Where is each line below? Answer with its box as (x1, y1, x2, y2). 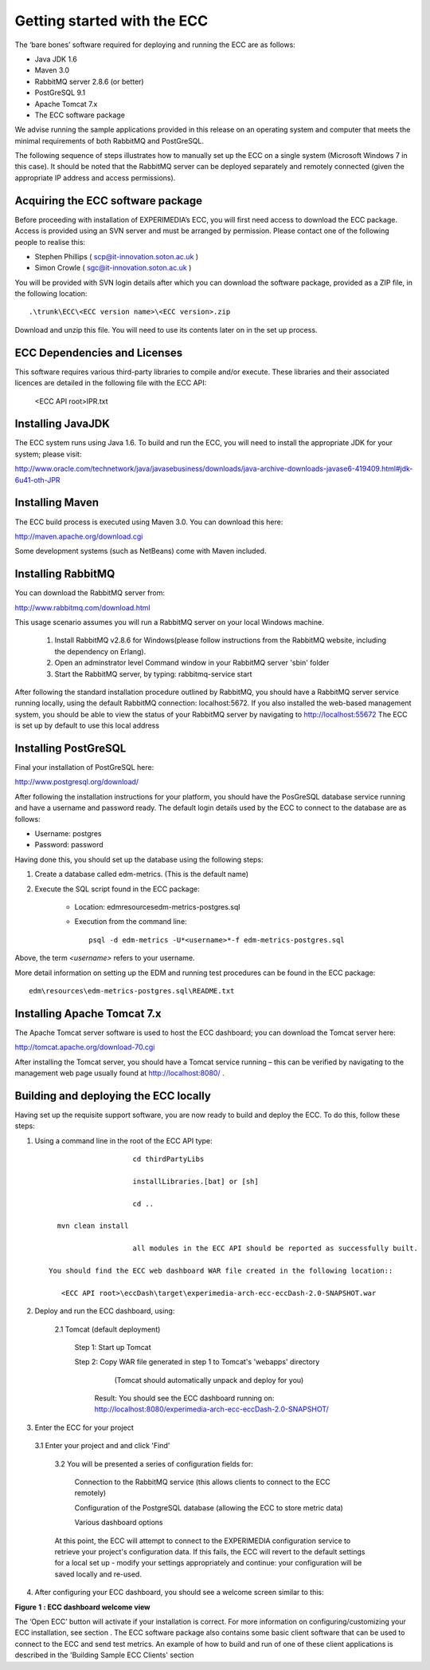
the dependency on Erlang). (54, 646, 147, 656)
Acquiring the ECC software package (14, 194, 203, 207)
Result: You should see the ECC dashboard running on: (94, 1393, 275, 1404)
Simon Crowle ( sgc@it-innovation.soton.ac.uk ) (34, 263, 192, 273)
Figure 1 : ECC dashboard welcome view (14, 1602, 150, 1612)
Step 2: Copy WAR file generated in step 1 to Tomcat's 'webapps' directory (74, 1357, 320, 1367)
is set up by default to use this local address (14, 721, 159, 730)
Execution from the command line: (74, 917, 187, 926)
